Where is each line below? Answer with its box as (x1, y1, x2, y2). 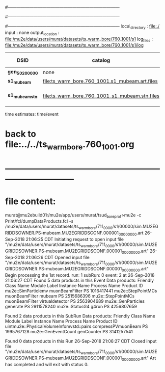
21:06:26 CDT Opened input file (26, 254, 90, 260)
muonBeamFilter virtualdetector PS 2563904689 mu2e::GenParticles (5, 298, 145, 304)
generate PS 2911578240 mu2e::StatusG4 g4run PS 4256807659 (5, 304, 137, 310)
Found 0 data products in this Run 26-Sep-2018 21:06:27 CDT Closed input (5, 338, 157, 344)
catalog (92, 57, 110, 64)
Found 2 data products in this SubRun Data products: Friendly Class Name (5, 313, 156, 319)
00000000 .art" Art (122, 355, 156, 362)
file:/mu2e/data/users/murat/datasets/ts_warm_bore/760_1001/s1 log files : (5, 36, 153, 43)
